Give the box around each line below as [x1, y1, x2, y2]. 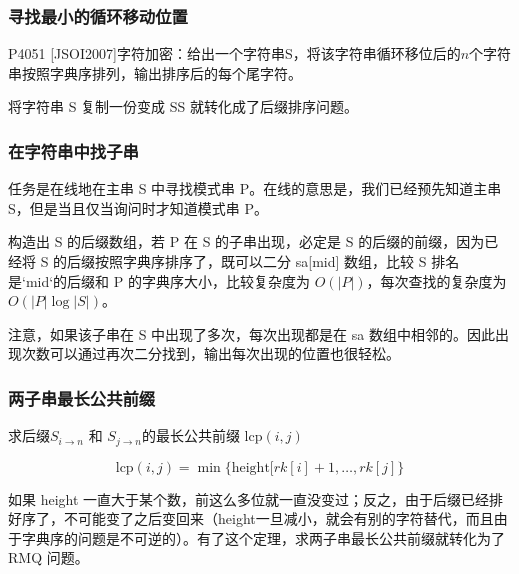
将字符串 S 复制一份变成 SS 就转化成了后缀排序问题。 [8, 96, 358, 117]
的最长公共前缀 [141, 425, 240, 446]
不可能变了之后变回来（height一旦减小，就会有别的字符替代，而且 [63, 508, 494, 529]
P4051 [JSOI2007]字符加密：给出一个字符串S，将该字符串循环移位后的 [8, 43, 461, 64]
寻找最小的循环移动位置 [8, 3, 188, 28]
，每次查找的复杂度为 [366, 270, 507, 291]
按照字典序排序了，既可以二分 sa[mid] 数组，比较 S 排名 [95, 251, 460, 271]
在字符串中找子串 [8, 138, 139, 163]
